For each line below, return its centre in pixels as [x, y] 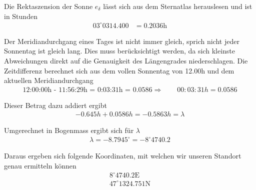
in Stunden [21, 16]
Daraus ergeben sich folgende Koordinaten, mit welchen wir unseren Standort [123, 156]
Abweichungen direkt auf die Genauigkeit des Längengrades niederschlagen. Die [126, 60]
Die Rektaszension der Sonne [48, 6]
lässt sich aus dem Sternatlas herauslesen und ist [178, 6]
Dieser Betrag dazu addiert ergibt [55, 105]
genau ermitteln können [40, 166]
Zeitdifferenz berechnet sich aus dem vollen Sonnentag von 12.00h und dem [119, 70]
